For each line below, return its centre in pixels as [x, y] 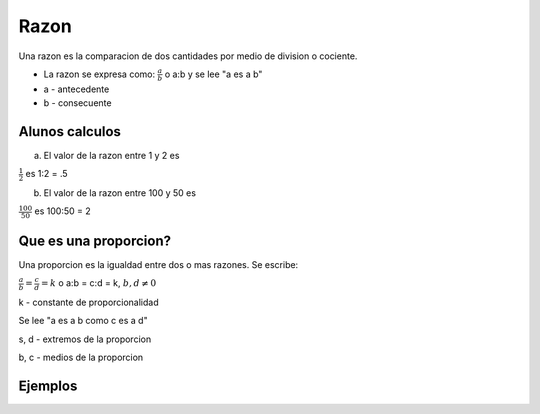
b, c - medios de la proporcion [81, 357]
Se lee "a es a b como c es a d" [83, 321]
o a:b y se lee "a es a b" [213, 74]
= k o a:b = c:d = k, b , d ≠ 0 [98, 283]
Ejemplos [48, 385]
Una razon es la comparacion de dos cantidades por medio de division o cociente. [188, 56]
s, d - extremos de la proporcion [85, 339]
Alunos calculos [70, 131]
